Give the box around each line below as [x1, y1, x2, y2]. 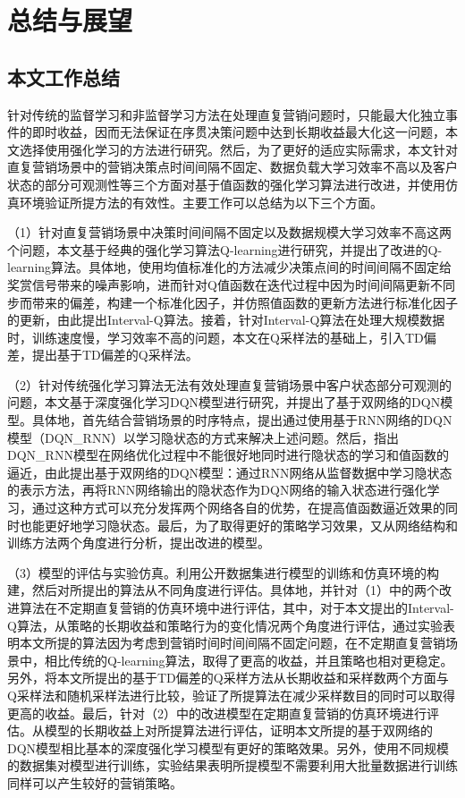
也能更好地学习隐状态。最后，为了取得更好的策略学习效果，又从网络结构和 [19, 515, 458, 534]
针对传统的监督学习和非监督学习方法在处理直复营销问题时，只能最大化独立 [7, 105, 445, 123]
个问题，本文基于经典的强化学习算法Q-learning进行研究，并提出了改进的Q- [7, 240, 443, 259]
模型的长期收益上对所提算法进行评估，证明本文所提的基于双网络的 [44, 721, 433, 740]
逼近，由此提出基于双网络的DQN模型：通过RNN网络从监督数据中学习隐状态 [7, 463, 452, 481]
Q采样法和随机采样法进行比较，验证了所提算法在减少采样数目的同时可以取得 [7, 685, 455, 704]
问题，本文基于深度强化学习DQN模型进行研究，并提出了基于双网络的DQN [7, 393, 441, 412]
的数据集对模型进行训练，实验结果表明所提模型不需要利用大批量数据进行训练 [7, 756, 458, 775]
